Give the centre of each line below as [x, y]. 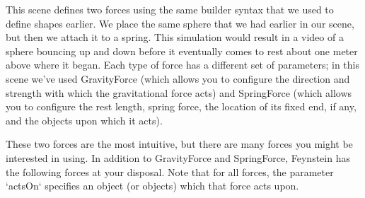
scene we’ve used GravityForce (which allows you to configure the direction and [178, 78]
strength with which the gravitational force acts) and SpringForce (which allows [179, 92]
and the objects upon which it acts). [84, 120]
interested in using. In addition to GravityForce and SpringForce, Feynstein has [178, 157]
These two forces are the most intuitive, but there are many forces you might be [179, 144]
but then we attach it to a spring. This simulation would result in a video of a [175, 37]
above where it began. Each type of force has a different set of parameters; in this [182, 65]
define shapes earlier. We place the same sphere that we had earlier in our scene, [180, 23]
